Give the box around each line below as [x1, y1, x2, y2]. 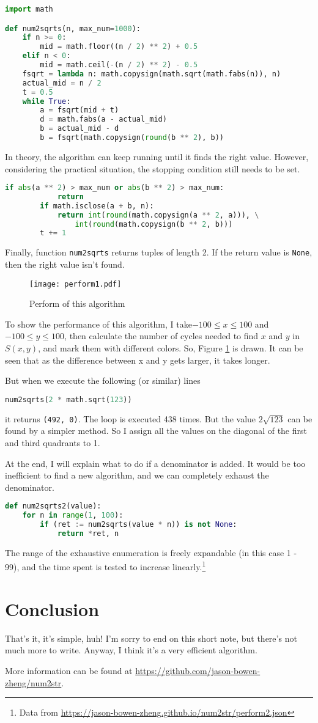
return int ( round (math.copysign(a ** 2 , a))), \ [57, 210, 259, 219]
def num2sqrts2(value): [5, 502, 102, 511]
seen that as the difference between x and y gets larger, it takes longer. [5, 353, 270, 366]
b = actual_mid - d [40, 124, 119, 133]
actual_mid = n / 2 [22, 78, 102, 87]
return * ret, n [57, 529, 119, 538]
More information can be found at [5, 664, 133, 677]
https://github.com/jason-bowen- [135, 664, 261, 677]
